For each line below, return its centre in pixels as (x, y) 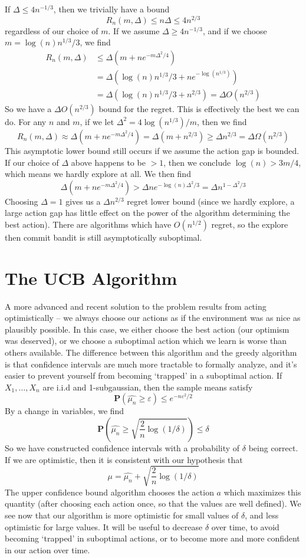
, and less (262, 515)
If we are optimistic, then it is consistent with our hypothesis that (124, 459)
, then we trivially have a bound (111, 9)
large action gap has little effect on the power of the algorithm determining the (147, 213)
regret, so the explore (250, 224)
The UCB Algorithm (91, 278)
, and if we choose (235, 30)
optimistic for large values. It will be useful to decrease (104, 526)
